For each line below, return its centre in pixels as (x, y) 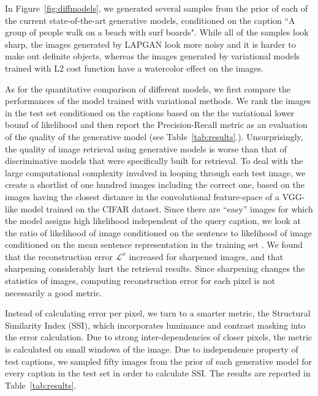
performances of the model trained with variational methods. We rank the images (158, 101)
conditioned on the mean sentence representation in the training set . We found (154, 245)
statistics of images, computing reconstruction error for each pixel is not (140, 281)
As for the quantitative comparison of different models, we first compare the (148, 88)
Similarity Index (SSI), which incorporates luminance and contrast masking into (155, 325)
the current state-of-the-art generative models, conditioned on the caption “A (150, 20)
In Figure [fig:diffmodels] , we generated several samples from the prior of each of (157, 8)
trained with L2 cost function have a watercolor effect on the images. (134, 68)
